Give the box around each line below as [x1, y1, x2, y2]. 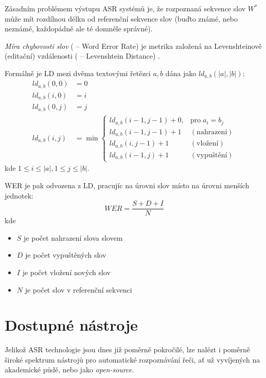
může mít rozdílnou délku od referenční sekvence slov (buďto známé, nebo [5, 13, 238, 24]
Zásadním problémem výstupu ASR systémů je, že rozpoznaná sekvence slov [5, 3, 246, 13]
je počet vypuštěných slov [25, 249, 107, 260]
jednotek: [5, 190, 34, 201]
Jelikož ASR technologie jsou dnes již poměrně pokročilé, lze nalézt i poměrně [5, 344, 251, 355]
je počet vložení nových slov [22, 266, 111, 277]
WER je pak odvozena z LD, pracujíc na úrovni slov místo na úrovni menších [5, 179, 250, 190]
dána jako [165, 67, 197, 78]
